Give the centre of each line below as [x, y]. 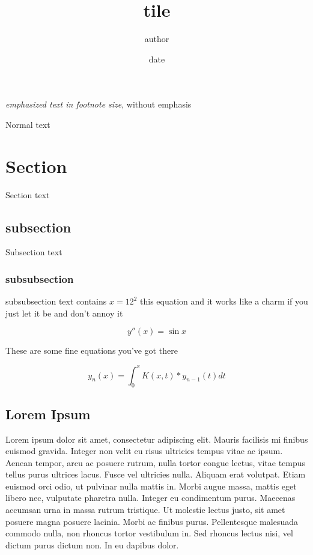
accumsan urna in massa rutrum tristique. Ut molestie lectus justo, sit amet [145, 510]
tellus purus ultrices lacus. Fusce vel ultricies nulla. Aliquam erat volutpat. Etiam [156, 474]
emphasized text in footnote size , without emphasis [99, 104]
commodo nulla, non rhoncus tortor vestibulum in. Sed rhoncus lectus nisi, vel [149, 533]
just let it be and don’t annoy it [64, 313]
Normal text [28, 124]
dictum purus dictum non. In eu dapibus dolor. [92, 544]
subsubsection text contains [56, 301]
